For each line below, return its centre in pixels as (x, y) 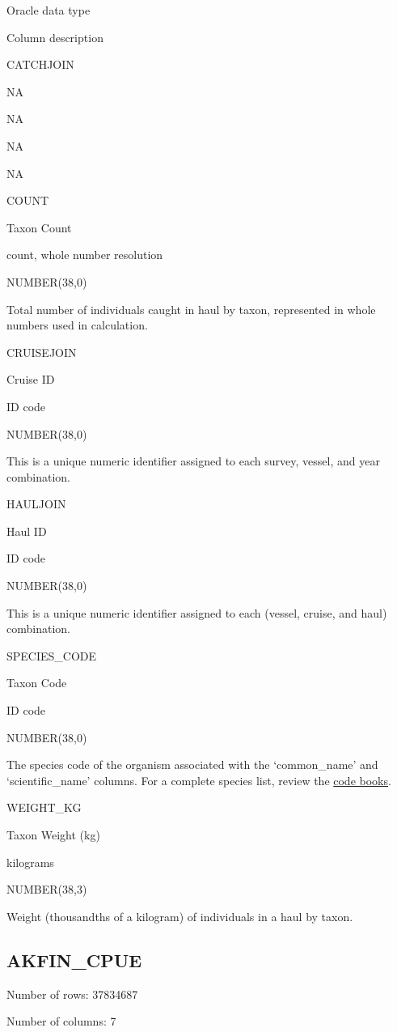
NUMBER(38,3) (47, 889)
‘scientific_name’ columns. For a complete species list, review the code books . (199, 780)
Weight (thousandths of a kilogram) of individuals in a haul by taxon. (180, 916)
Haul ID (27, 531)
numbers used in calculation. (77, 325)
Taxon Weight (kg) (53, 835)
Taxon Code (37, 683)
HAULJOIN (36, 504)
